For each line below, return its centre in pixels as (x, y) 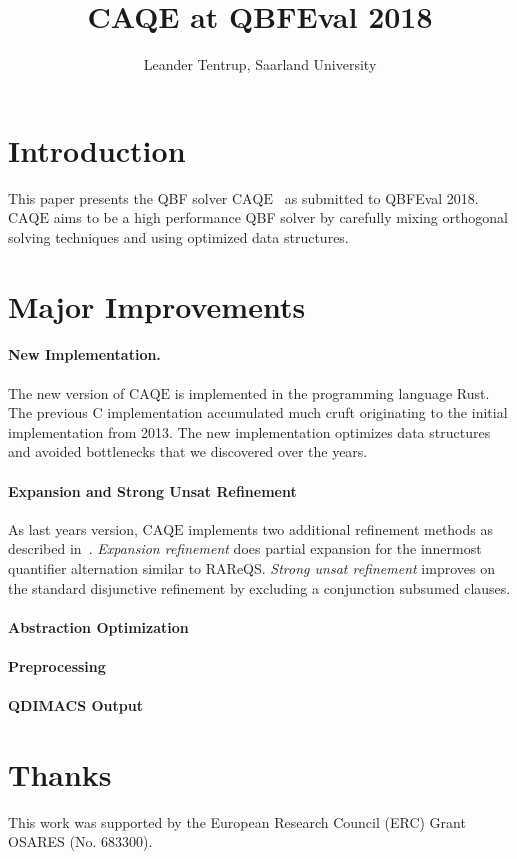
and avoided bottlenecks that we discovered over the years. (188, 451)
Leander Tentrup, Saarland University (260, 64)
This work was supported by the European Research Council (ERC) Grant (237, 821)
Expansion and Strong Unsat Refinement (152, 490)
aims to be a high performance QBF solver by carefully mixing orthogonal (280, 217)
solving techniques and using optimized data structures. (178, 236)
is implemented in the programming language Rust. (332, 392)
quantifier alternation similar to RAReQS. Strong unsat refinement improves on (251, 567)
